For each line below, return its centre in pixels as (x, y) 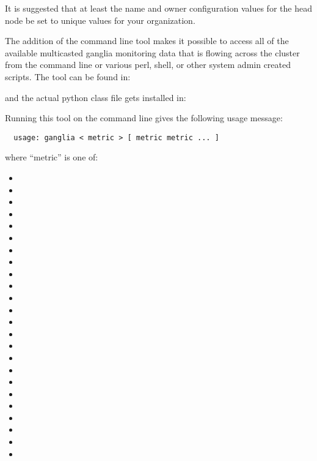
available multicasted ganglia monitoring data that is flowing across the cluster (152, 52)
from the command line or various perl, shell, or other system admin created (148, 65)
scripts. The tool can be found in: (68, 76)
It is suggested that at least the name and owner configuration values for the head (158, 8)
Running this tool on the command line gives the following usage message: (144, 118)
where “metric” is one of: (52, 157)
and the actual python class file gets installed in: (96, 97)
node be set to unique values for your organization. (100, 20)
